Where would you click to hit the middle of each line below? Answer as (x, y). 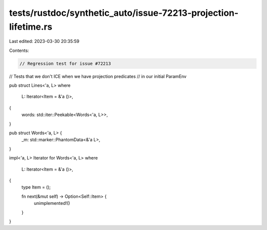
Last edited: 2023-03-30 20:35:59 (44, 41)
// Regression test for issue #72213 (65, 63)
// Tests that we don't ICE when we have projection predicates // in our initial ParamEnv (98, 76)
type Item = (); (36, 187)
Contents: (19, 50)
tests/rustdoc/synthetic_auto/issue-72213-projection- (124, 13)
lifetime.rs (31, 27)
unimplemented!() (52, 203)
